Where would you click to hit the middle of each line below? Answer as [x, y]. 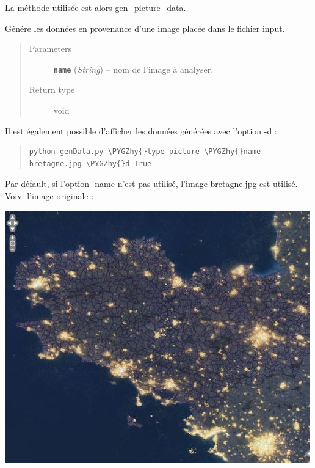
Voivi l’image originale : [49, 196]
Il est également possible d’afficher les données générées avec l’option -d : [141, 130]
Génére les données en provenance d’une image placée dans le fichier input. [145, 28]
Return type [52, 90]
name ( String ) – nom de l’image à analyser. [133, 69]
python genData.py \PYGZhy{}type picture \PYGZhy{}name [145, 152]
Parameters [50, 49]
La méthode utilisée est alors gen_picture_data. [96, 7]
